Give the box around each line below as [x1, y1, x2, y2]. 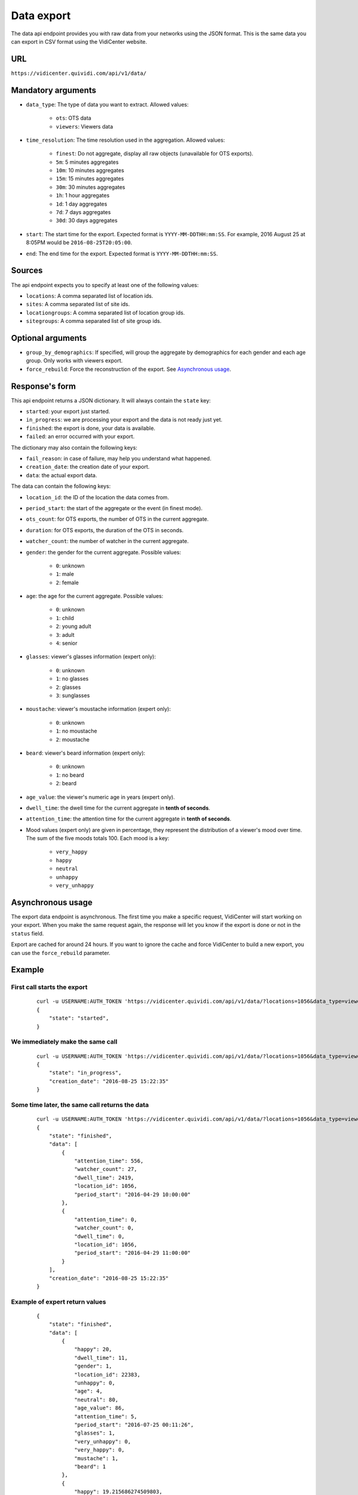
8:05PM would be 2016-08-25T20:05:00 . [26, 239, 132, 246]
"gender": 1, [74, 1363, 113, 1369]
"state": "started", [48, 1015, 109, 1022]
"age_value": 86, [74, 1405, 125, 1411]
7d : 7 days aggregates [55, 209, 111, 216]
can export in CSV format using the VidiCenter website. [11, 38, 147, 45]
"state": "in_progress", [48, 1069, 122, 1076]
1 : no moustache [55, 727, 98, 735]
